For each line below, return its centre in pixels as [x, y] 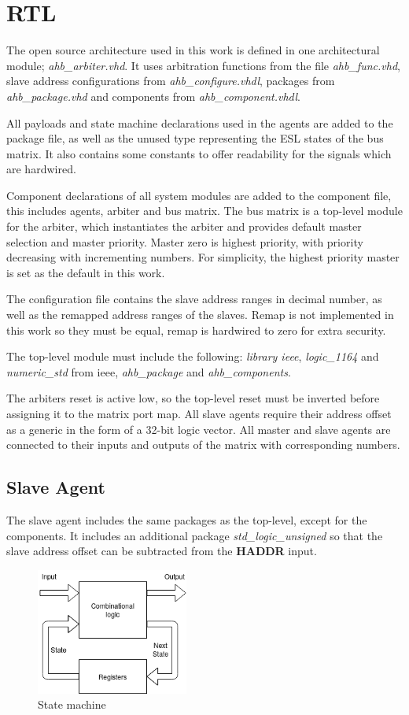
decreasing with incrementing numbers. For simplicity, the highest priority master [203, 257]
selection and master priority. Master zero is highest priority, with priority [185, 241]
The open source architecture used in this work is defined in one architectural [193, 50]
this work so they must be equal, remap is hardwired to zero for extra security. [196, 330]
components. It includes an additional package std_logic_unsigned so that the [195, 535]
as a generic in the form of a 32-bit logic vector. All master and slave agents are [199, 429]
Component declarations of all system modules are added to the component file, [199, 195]
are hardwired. [41, 169]
